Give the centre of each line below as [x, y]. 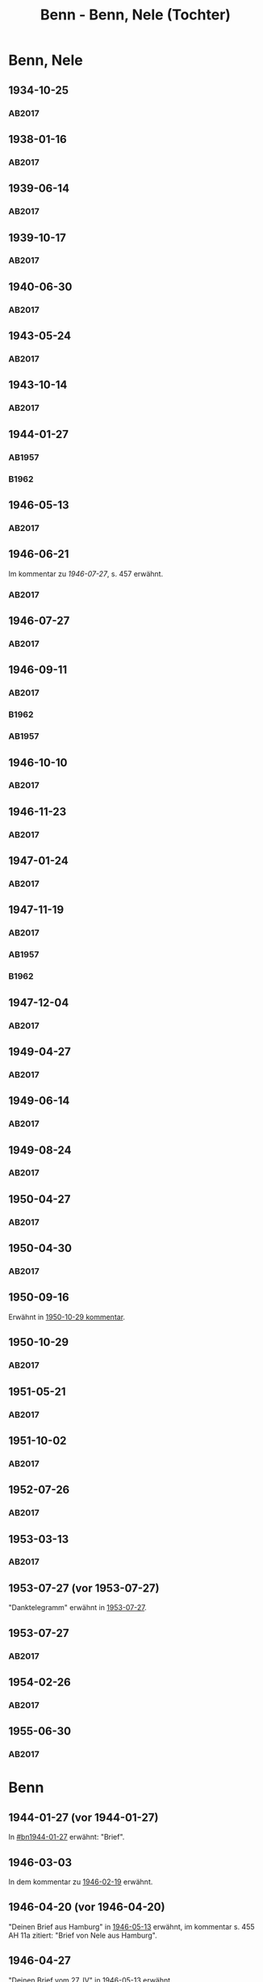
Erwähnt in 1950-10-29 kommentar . [67, 1317]
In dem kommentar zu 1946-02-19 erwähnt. [81, 1882]
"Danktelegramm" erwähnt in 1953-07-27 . [77, 1608]
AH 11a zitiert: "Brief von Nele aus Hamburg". [83, 1935]
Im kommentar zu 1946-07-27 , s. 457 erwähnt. [86, 574]
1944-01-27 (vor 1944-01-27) [83, 1818]
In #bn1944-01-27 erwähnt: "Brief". [67, 1837]
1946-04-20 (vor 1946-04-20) [87, 1907]
